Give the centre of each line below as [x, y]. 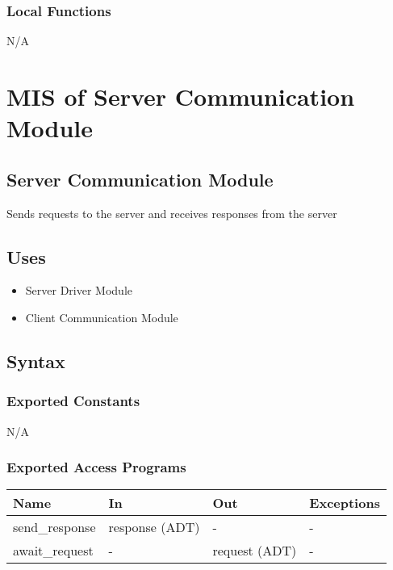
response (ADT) [154, 527]
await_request [53, 551]
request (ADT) [255, 551]
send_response [54, 527]
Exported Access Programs [96, 467]
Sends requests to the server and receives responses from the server [172, 213]
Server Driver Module [79, 290]
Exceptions [345, 503]
